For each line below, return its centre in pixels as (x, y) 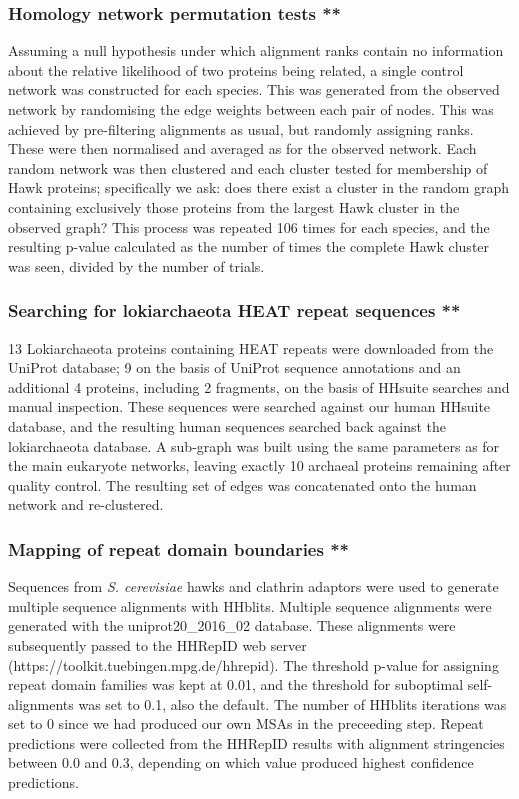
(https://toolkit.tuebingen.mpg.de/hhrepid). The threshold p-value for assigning (253, 664)
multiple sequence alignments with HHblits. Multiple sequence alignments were (250, 605)
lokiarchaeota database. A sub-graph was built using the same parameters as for (254, 445)
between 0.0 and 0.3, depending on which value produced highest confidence (241, 762)
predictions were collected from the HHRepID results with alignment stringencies (256, 742)
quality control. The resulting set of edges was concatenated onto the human (242, 484)
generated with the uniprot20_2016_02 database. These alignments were (232, 625)
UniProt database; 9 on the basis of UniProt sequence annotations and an (234, 367)
